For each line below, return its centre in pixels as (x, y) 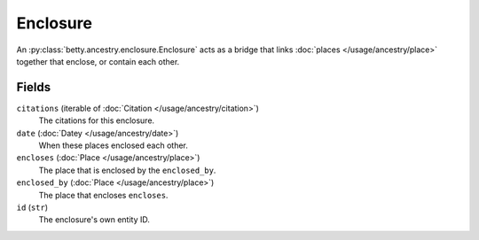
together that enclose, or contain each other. (98, 61)
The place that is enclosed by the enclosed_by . (127, 170)
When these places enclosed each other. (113, 145)
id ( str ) (32, 207)
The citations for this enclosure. (97, 120)
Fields (34, 87)
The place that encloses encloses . (103, 195)
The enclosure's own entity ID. (94, 220)
